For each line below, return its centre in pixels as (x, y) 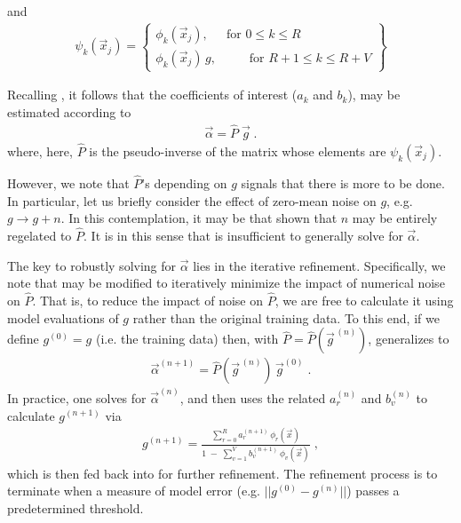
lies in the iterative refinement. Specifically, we (319, 265)
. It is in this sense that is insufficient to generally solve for (243, 236)
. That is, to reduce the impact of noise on (148, 301)
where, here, (40, 151)
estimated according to (69, 111)
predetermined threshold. (76, 507)
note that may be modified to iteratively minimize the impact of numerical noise (226, 283)
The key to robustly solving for (92, 265)
